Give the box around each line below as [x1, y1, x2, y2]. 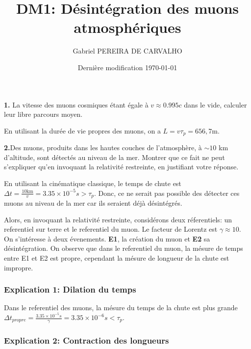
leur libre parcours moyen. [4, 109, 83, 119]
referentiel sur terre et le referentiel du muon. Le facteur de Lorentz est [4, 224, 218, 234]
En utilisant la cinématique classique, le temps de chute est [4, 178, 181, 188]
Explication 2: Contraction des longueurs [4, 334, 169, 346]
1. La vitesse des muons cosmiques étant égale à [4, 99, 149, 109]
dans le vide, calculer [184, 99, 247, 109]
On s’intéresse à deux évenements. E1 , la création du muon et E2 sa [4, 233, 210, 243]
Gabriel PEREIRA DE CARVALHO [73, 46, 182, 56]
